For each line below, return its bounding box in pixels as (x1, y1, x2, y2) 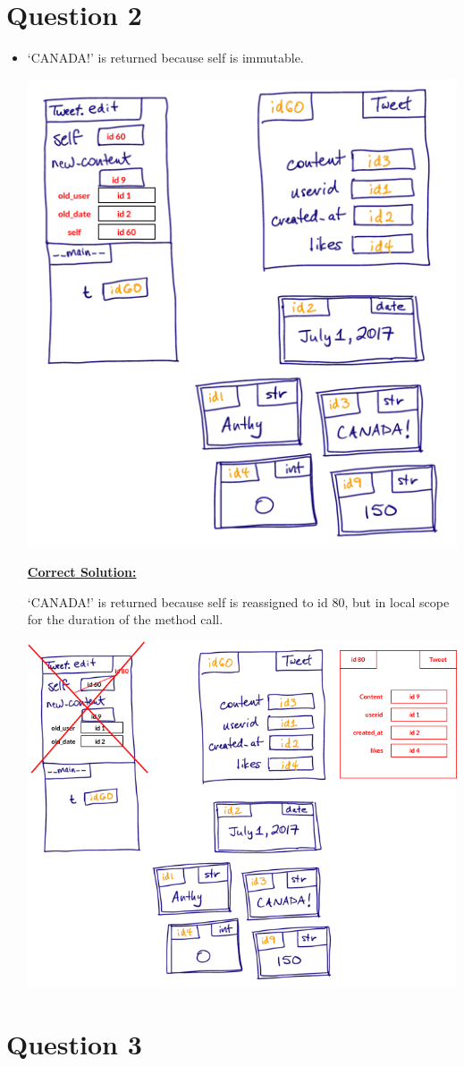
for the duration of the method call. (27, 610, 224, 629)
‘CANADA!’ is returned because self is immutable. (27, 48, 304, 67)
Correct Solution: (27, 563, 137, 581)
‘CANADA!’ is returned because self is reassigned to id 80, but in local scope (27, 592, 450, 611)
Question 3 (6, 1025, 142, 1062)
